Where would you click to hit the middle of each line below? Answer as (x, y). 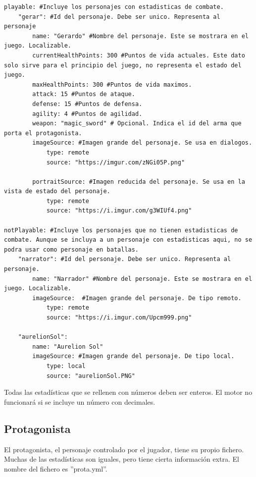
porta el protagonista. (43, 133)
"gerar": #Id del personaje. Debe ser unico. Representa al (119, 17)
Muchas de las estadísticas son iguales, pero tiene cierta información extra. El (122, 459)
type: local (66, 366)
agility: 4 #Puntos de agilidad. (87, 114)
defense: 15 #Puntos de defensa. (87, 104)
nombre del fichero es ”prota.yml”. (56, 468)
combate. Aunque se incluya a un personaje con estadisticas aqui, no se (128, 240)
